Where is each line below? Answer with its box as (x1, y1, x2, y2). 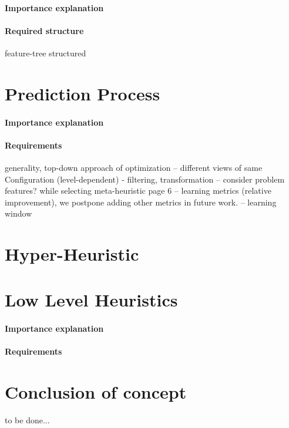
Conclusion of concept (5, 380, 187, 404)
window (5, 207, 32, 220)
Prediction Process (5, 81, 160, 105)
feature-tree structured (5, 46, 86, 59)
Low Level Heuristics (5, 288, 178, 312)
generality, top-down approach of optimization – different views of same (5, 161, 263, 173)
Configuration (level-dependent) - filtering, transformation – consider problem (5, 173, 285, 185)
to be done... (5, 414, 50, 426)
